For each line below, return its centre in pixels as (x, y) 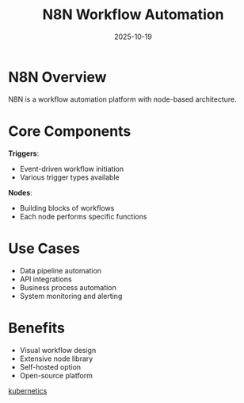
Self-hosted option (50, 366)
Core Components (70, 131)
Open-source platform (56, 375)
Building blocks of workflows (67, 207)
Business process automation (68, 287)
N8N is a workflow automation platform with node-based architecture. (123, 99)
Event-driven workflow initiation (72, 169)
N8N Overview (57, 77)
